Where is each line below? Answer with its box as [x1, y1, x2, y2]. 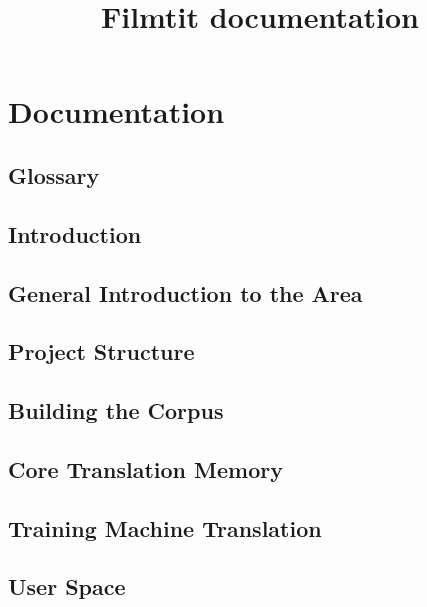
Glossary [8, 159, 100, 190]
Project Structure [8, 336, 195, 367]
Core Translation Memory [8, 453, 283, 484]
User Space [8, 571, 126, 602]
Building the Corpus [8, 395, 224, 426]
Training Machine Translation [8, 512, 322, 543]
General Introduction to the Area [8, 277, 363, 308]
